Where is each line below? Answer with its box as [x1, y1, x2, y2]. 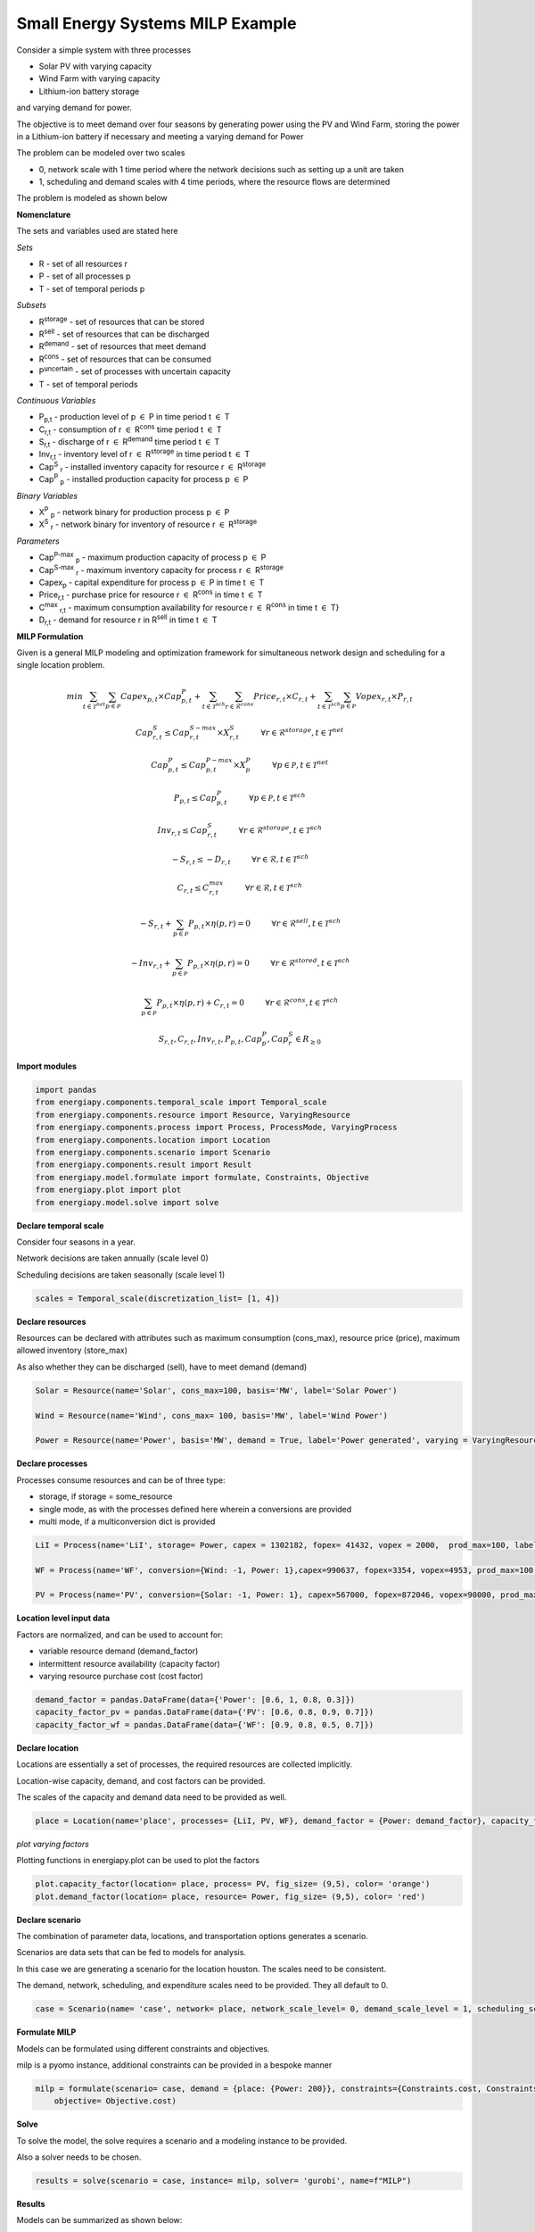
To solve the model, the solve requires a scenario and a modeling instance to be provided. [16, 2135, 348, 2146]
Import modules [16, 1061, 78, 1071]
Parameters [16, 536, 60, 546]
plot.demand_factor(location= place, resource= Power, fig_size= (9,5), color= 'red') [35, 1891, 426, 1902]
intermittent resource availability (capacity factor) [38, 1658, 220, 1669]
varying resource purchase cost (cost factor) [38, 1670, 204, 1682]
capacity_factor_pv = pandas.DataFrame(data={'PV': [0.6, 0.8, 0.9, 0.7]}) [35, 1707, 374, 1718]
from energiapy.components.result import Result [35, 1160, 252, 1170]
